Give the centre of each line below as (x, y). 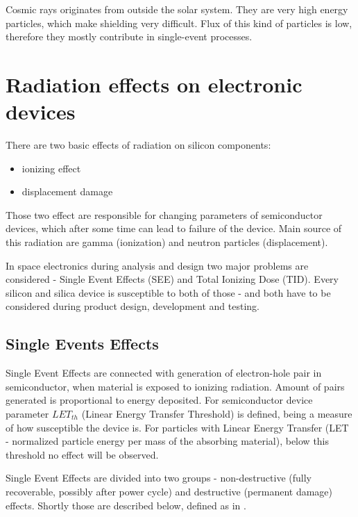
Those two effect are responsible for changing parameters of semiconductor (164, 214)
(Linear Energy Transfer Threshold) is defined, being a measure (217, 414)
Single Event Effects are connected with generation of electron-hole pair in (164, 373)
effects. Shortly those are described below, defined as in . (126, 505)
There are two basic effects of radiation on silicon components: (138, 145)
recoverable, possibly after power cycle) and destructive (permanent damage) (169, 491)
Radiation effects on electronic (154, 84)
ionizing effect (51, 168)
